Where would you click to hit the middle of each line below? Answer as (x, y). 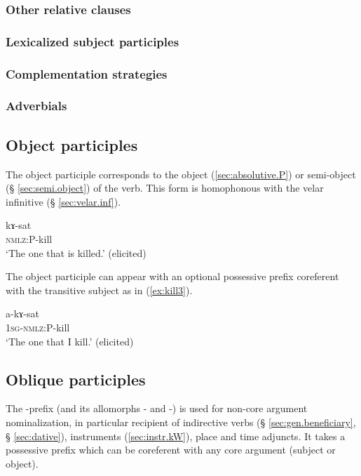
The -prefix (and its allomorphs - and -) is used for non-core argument (157, 408)
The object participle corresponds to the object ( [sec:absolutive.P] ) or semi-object (181, 174)
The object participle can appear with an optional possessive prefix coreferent (172, 276)
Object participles (72, 144)
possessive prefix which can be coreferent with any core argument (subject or (171, 450)
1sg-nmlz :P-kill (38, 327)
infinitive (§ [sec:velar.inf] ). (63, 201)
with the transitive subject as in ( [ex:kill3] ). (99, 290)
